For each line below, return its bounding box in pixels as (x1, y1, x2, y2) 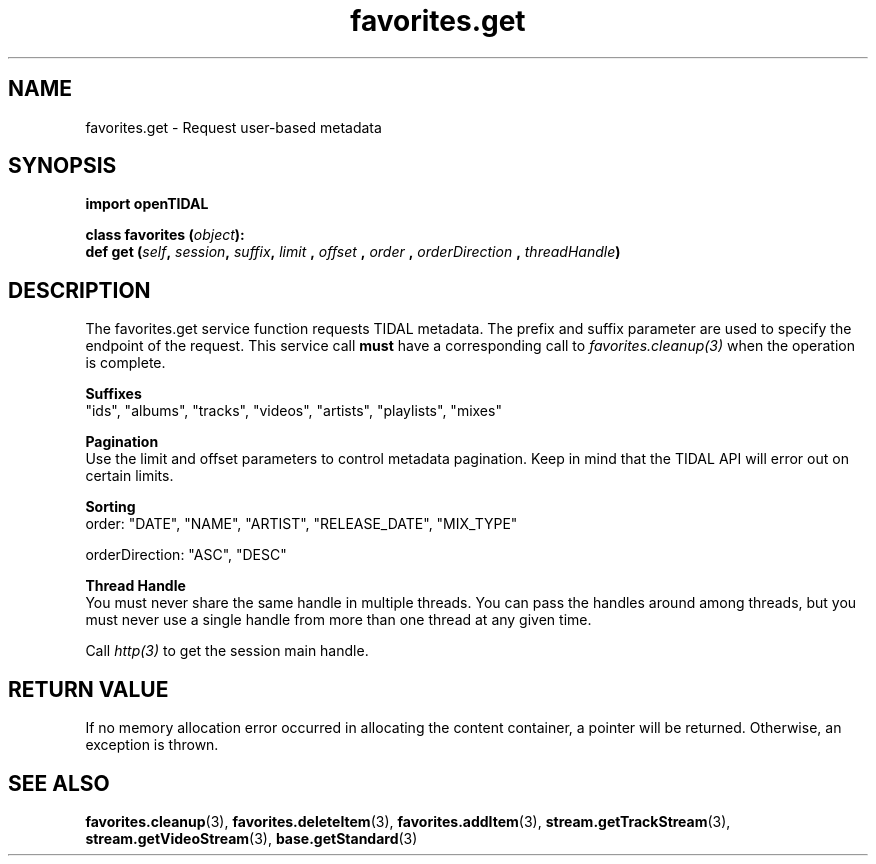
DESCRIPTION (8, 277, 151, 303)
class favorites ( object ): (85, 226, 245, 244)
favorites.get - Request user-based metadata (85, 118, 382, 136)
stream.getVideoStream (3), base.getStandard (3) (85, 829, 418, 847)
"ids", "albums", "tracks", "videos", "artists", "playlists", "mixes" (85, 402, 502, 420)
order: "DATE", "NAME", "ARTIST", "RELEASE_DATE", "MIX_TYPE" (85, 515, 518, 533)
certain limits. (85, 467, 174, 485)
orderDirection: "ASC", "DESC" (85, 546, 287, 564)
